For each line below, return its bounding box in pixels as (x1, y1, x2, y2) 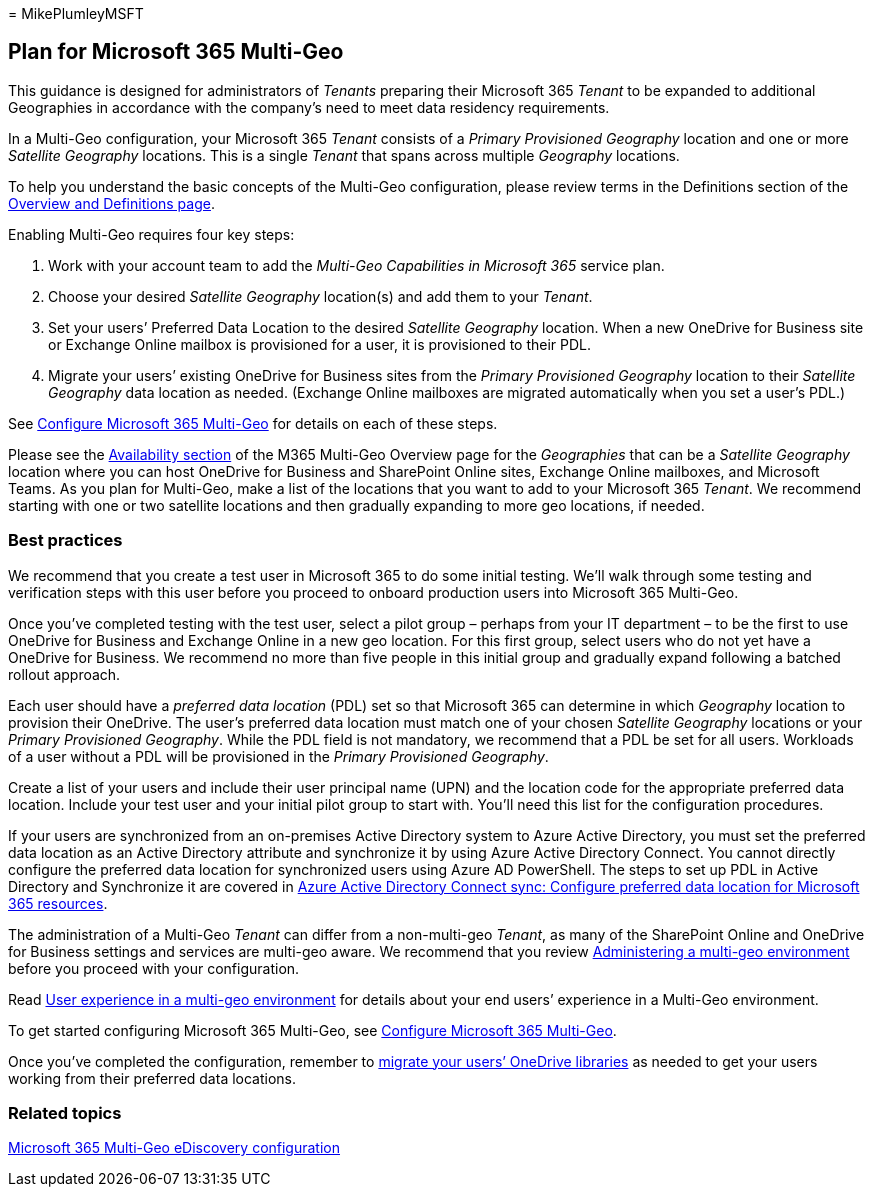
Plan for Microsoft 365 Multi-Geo (8, 39, 344, 65)
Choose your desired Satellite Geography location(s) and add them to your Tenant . (48, 287, 593, 305)
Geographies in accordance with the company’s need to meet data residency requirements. (8, 98, 610, 116)
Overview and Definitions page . (8, 194, 215, 212)
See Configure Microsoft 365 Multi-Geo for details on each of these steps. (8, 414, 498, 432)
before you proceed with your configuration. (8, 959, 300, 977)
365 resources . (8, 894, 108, 912)
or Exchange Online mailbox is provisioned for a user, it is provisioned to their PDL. (48, 335, 592, 353)
